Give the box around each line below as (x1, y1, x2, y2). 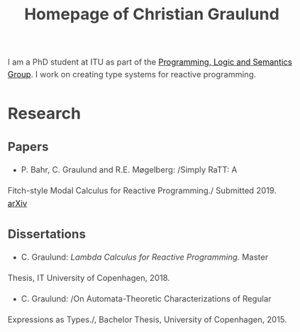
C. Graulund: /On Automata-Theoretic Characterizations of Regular (21, 294, 272, 304)
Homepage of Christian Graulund (24, 4, 279, 24)
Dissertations (7, 226, 87, 242)
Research (7, 103, 81, 123)
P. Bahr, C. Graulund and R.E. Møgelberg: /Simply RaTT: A (21, 165, 238, 175)
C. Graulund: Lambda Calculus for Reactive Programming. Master (21, 252, 269, 262)
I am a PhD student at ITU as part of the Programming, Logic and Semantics (7, 57, 293, 67)
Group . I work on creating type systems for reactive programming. (7, 70, 257, 80)
